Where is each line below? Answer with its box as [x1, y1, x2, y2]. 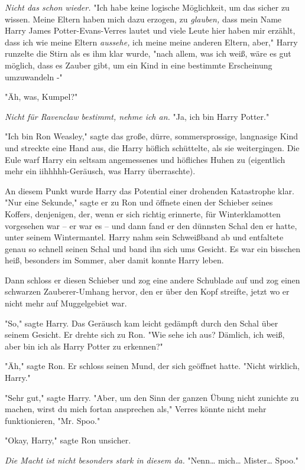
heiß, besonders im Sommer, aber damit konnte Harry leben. [5, 254, 224, 266]
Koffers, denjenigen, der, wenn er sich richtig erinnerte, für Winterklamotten [5, 207, 281, 220]
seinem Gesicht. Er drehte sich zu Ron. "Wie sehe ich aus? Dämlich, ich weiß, [5, 328, 285, 341]
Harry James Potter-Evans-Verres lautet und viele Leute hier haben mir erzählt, [5, 24, 296, 37]
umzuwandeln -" [5, 70, 63, 83]
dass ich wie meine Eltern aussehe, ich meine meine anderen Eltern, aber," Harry [5, 35, 298, 48]
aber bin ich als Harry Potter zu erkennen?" [5, 340, 163, 352]
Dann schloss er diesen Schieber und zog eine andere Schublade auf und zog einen [5, 273, 300, 286]
